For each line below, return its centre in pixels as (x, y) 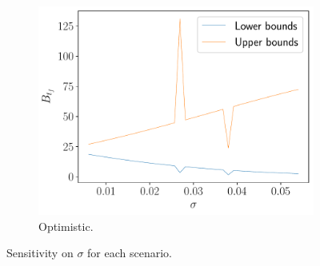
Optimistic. (66, 226)
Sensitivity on (40, 253)
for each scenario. (130, 253)
